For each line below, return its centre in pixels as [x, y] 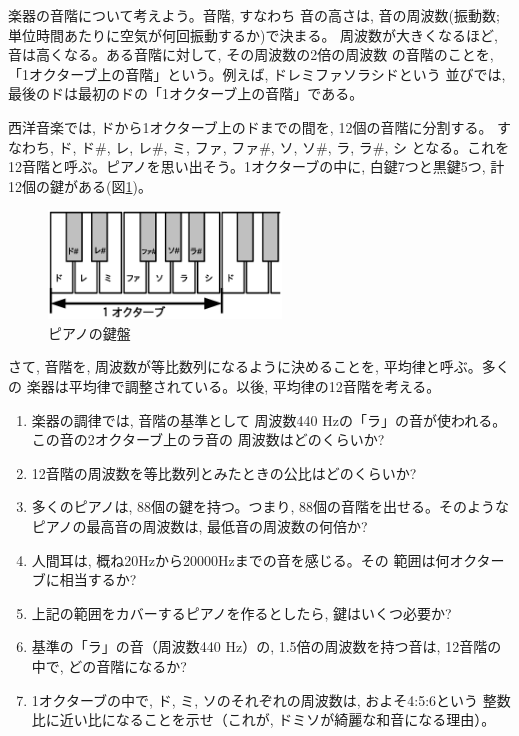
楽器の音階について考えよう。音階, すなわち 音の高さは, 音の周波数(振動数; [254, 15]
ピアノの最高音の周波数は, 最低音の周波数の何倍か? [199, 526]
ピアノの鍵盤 [89, 332]
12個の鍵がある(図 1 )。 [80, 185]
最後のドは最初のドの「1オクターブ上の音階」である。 [186, 93]
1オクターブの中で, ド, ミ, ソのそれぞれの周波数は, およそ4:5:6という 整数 [271, 699]
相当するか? [98, 579]
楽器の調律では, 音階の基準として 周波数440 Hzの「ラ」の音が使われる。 [269, 419]
